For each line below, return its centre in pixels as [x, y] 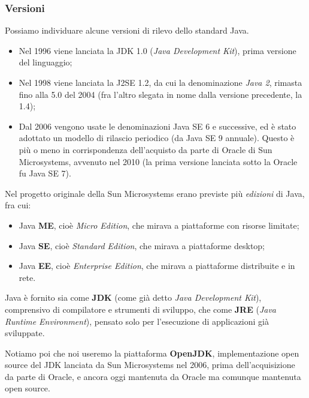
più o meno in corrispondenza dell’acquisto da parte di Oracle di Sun [146, 149]
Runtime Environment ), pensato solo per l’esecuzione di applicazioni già [137, 321]
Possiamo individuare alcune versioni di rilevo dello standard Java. [127, 30]
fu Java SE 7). [45, 173]
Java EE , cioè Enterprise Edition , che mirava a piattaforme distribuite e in [157, 266]
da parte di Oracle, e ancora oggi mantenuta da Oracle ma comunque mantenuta [153, 376]
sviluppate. [25, 333]
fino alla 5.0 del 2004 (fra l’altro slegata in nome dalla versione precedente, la [160, 94]
